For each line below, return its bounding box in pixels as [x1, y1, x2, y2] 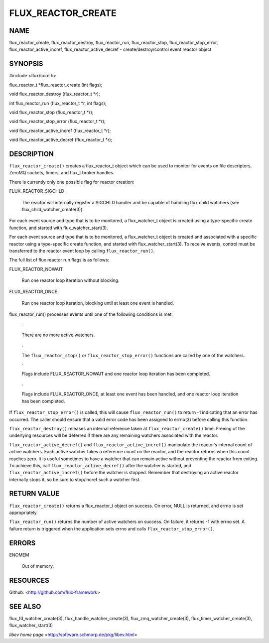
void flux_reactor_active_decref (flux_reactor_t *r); [9, 137, 113, 143]
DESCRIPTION [9, 149, 54, 158]
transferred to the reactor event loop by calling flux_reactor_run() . [9, 248, 155, 254]
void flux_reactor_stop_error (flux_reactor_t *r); [9, 119, 106, 125]
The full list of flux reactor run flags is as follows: [9, 257, 110, 263]
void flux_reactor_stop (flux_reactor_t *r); [9, 109, 94, 115]
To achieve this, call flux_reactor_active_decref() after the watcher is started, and [9, 462, 192, 468]
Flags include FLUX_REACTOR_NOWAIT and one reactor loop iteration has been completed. [21, 371, 210, 377]
